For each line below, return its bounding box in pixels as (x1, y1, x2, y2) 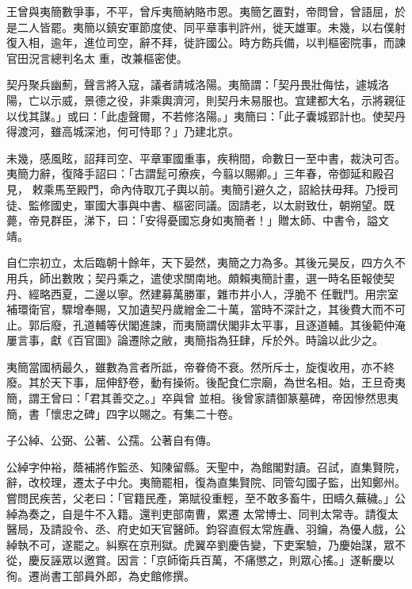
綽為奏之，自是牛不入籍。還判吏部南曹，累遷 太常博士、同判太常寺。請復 (6, 505, 387, 522)
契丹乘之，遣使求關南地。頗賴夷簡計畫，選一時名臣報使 (94, 269, 383, 286)
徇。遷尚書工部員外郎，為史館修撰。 (6, 568, 195, 583)
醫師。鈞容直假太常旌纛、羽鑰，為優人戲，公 (172, 521, 406, 537)
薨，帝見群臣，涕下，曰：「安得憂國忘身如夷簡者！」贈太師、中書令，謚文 (6, 212, 389, 229)
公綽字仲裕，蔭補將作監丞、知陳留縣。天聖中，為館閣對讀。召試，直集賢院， (6, 458, 406, 475)
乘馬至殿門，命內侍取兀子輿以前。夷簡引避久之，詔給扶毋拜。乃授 (43, 180, 387, 197)
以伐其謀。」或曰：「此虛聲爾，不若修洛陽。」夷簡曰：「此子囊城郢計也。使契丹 (6, 107, 406, 124)
